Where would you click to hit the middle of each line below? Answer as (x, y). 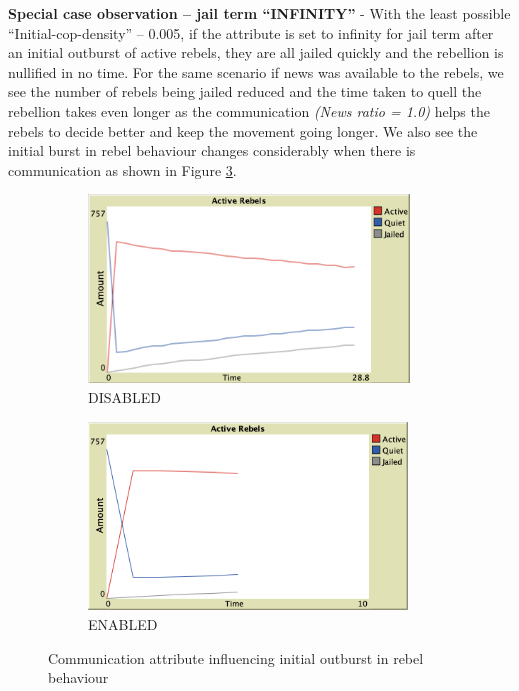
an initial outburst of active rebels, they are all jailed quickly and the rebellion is (256, 52)
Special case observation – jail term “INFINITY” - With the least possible (259, 13)
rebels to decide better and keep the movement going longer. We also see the (243, 130)
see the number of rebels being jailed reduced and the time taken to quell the (245, 91)
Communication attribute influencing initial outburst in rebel (236, 657)
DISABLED (124, 396)
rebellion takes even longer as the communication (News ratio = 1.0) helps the (249, 110)
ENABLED (123, 624)
